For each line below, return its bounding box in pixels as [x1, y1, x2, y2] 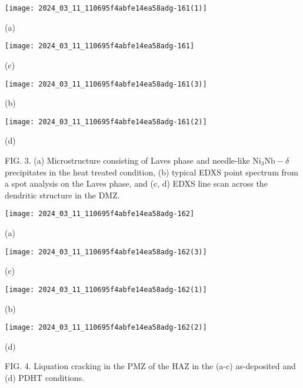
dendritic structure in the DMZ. [5, 188, 120, 201]
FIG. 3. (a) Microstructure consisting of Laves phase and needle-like [5, 154, 250, 166]
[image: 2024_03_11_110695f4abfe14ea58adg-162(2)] [5, 323, 207, 332]
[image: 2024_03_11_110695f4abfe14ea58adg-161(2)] [5, 117, 207, 126]
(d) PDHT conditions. [5, 371, 85, 383]
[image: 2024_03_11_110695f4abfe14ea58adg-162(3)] [5, 247, 207, 256]
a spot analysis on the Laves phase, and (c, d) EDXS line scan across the [5, 177, 268, 190]
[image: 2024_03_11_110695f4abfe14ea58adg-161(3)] [5, 79, 207, 88]
